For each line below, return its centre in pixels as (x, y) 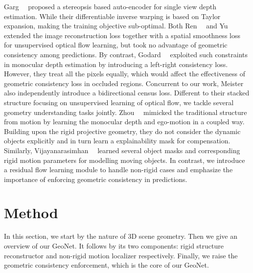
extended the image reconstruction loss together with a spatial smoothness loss (122, 35)
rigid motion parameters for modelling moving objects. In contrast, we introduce (125, 160)
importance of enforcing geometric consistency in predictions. (96, 179)
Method (31, 213)
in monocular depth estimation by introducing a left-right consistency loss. (116, 64)
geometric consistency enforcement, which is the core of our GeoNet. (106, 265)
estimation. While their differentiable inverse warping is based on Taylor (112, 16)
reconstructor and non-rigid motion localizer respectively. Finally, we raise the (121, 255)
